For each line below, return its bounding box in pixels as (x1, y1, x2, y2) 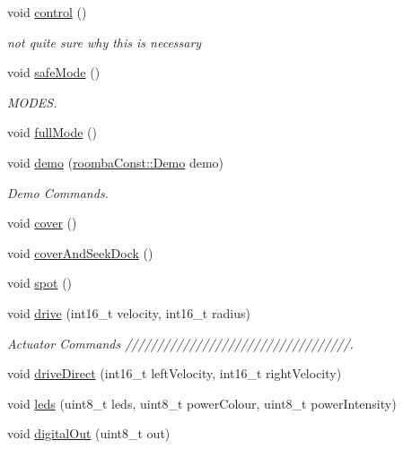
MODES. (7, 92, 57, 111)
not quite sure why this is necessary (7, 32, 202, 51)
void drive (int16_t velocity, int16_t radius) (7, 303, 250, 322)
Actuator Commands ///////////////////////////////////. (7, 333, 354, 352)
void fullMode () (7, 123, 97, 142)
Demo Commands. (7, 183, 109, 202)
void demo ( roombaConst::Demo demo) (7, 152, 224, 171)
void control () (7, 3, 87, 21)
